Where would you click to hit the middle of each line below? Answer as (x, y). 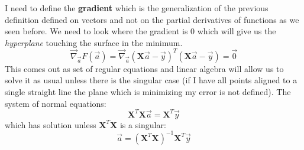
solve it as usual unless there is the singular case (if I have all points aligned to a (151, 80)
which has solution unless (51, 124)
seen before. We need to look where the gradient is (96, 31)
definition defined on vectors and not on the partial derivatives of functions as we (152, 19)
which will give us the (237, 31)
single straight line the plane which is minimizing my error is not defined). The (148, 92)
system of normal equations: (56, 103)
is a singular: (143, 124)
